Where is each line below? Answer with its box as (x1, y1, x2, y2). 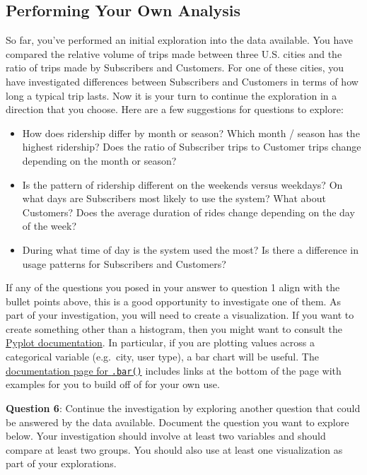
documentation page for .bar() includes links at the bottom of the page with (6, 363, 342, 377)
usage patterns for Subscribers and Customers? (22, 256, 226, 271)
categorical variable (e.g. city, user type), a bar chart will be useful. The (6, 349, 319, 364)
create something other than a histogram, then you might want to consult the (6, 321, 342, 336)
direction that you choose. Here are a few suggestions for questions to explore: (6, 102, 344, 117)
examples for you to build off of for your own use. (6, 377, 220, 392)
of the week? (22, 218, 76, 233)
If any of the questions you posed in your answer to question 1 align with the (6, 280, 340, 295)
